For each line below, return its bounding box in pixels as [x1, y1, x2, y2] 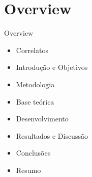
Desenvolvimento [16, 113, 69, 124]
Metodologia [16, 79, 55, 89]
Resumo [16, 164, 41, 175]
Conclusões [16, 147, 51, 158]
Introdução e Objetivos [16, 62, 88, 72]
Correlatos [16, 44, 48, 55]
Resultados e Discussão [16, 130, 88, 141]
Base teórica [16, 96, 54, 107]
